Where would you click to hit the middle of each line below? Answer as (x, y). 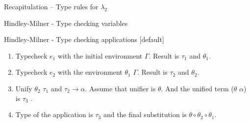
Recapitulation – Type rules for (51, 6)
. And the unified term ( (197, 88)
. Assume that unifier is (120, 88)
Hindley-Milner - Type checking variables (66, 23)
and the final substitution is (145, 114)
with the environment (90, 72)
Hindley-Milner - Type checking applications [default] (84, 39)
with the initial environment (100, 55)
